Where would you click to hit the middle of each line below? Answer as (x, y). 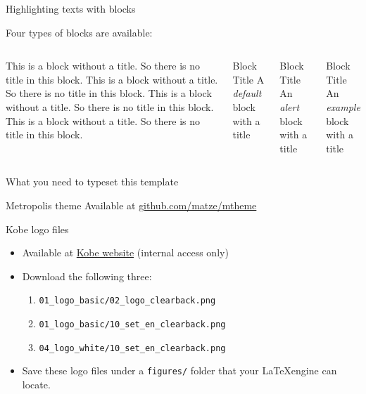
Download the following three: (87, 276)
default (247, 93)
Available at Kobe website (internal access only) (125, 252)
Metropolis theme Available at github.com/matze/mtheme (131, 205)
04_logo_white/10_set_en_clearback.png (132, 348)
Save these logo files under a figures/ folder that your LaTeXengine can (179, 370)
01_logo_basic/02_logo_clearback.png (127, 301)
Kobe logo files (37, 229)
